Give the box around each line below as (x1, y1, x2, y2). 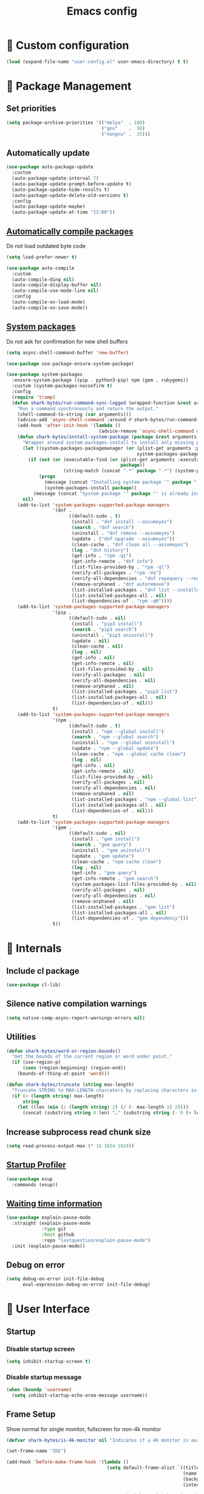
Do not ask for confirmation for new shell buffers (6, 338, 128, 345)
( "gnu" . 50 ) (101, 125, 146, 132)
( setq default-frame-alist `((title (106, 1465, 200, 1471)
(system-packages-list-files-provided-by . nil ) (71, 882, 197, 888)
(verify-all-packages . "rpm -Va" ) (71, 570, 162, 576)
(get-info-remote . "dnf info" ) (71, 559, 154, 565)
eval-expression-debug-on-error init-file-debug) (22, 1281, 151, 1288)
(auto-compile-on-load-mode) (12, 299, 86, 305)
